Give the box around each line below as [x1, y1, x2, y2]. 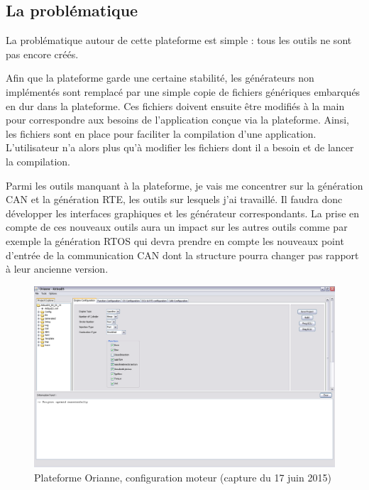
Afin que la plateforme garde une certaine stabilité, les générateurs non [6, 70, 314, 85]
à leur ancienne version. [6, 261, 109, 276]
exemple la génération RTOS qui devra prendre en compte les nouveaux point [6, 233, 344, 248]
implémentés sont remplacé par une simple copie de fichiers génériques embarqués [6, 84, 360, 99]
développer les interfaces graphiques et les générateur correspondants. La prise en [6, 205, 360, 220]
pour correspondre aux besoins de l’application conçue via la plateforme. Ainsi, [6, 112, 349, 127]
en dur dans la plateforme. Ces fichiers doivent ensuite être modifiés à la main [6, 98, 345, 113]
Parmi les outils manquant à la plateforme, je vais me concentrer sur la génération [6, 178, 363, 192]
